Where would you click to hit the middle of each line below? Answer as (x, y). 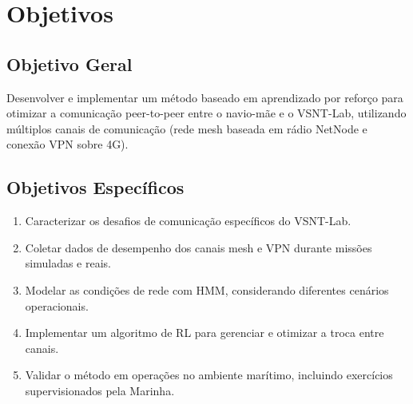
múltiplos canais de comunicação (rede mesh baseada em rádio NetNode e (187, 128)
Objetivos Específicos (95, 187)
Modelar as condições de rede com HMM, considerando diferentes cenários (207, 289)
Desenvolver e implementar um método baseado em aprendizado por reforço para (205, 97)
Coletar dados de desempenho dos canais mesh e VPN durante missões (199, 247)
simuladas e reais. (68, 263)
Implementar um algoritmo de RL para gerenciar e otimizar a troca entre (205, 333)
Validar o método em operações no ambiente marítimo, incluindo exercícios (209, 375)
